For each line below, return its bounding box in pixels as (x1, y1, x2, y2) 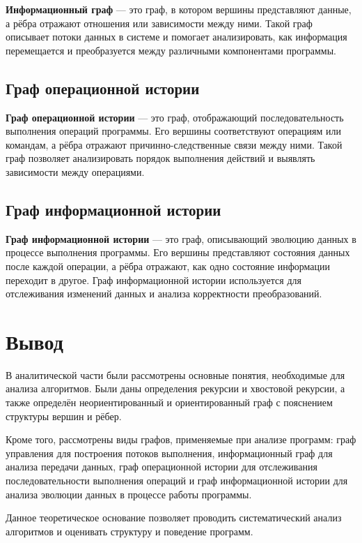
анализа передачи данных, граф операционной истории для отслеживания (6, 459, 317, 474)
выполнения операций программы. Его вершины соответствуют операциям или (6, 124, 342, 138)
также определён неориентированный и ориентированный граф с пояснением (6, 395, 333, 410)
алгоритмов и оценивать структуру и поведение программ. (6, 523, 253, 538)
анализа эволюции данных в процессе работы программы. (6, 486, 252, 501)
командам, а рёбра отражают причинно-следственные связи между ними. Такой (6, 137, 343, 151)
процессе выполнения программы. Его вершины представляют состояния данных (6, 245, 350, 260)
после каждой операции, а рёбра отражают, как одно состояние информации (6, 258, 331, 273)
